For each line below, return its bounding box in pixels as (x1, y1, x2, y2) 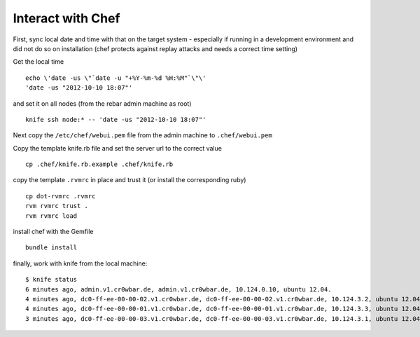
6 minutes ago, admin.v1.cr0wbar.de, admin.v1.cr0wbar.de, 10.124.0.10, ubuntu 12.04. (25, 285, 332, 294)
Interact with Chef (13, 11, 120, 26)
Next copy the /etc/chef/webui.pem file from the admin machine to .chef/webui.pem (13, 131, 272, 139)
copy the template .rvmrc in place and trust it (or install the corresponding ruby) (13, 176, 246, 184)
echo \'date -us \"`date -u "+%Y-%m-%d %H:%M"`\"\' (25, 74, 206, 82)
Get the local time (13, 57, 64, 66)
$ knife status (25, 275, 78, 284)
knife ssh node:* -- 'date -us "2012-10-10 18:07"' (25, 116, 206, 123)
